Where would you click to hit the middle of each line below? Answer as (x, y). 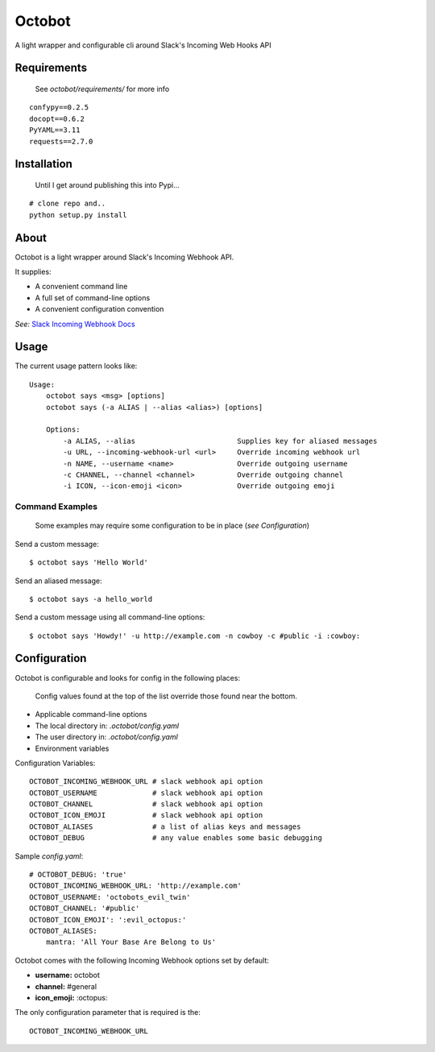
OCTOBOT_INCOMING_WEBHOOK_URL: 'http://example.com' (135, 886)
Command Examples (56, 507)
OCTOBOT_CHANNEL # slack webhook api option (146, 804)
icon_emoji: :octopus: (71, 997)
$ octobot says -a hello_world (91, 599)
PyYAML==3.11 (55, 130)
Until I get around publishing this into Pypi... (108, 184)
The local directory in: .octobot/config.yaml (107, 726)
